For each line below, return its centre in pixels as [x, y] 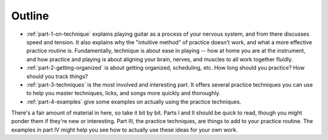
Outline [30, 16]
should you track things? [57, 76]
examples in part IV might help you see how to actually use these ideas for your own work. [125, 130]
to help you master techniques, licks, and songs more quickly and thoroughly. [124, 93]
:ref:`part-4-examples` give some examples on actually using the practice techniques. [134, 102]
